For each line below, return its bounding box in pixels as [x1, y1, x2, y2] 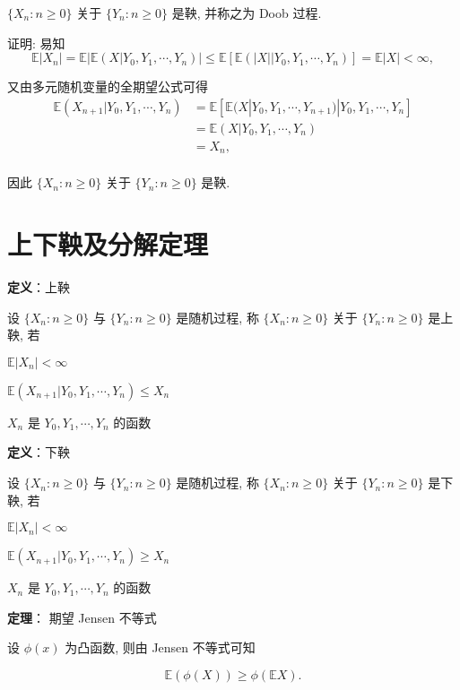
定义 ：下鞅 [7, 443, 70, 461]
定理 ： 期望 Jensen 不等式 [7, 608, 157, 626]
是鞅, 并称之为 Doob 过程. [171, 4, 322, 22]
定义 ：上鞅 [7, 278, 70, 297]
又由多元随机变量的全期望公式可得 [7, 77, 208, 96]
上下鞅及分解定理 [7, 226, 209, 263]
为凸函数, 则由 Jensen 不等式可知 [65, 638, 256, 657]
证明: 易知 [7, 33, 65, 52]
